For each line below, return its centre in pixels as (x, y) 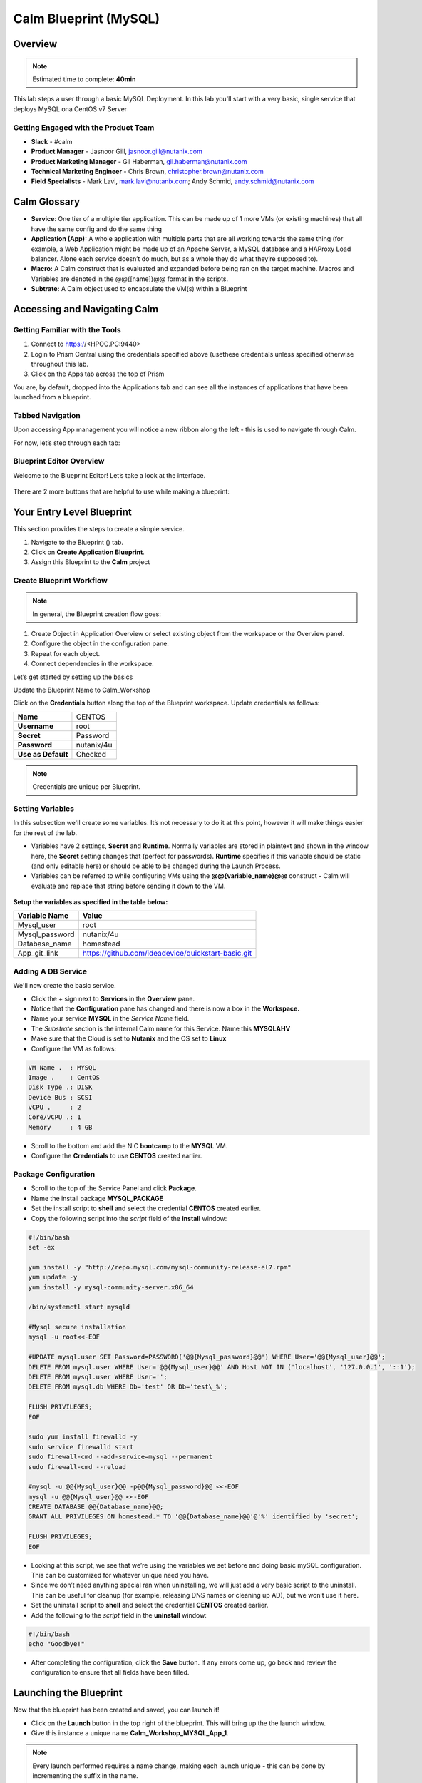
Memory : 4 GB (60, 1127)
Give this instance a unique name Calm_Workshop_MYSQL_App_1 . (130, 1733)
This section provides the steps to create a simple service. (99, 529)
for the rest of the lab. (45, 833)
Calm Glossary (47, 202)
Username (35, 726)
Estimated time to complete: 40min (84, 79)
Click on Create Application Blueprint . (88, 552)
